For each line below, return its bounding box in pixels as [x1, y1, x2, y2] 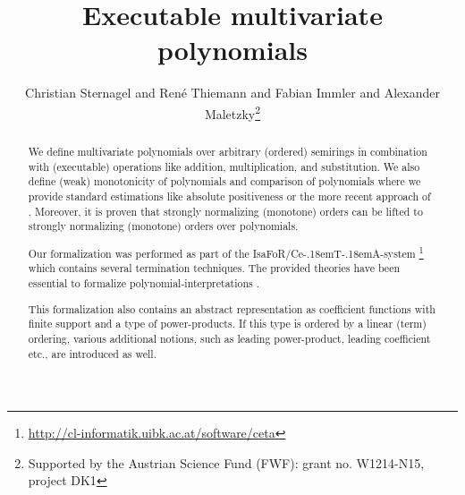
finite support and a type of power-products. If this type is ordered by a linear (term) [28, 316, 427, 331]
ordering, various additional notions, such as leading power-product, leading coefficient [28, 330, 431, 346]
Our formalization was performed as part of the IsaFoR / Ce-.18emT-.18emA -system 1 [28, 243, 424, 260]
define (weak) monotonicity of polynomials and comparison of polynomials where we [28, 174, 421, 189]
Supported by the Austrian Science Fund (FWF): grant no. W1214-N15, [28, 453, 425, 472]
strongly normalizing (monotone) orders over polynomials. [28, 218, 299, 234]
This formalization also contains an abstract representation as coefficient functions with [28, 301, 435, 316]
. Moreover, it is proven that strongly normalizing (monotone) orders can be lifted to [28, 203, 423, 218]
